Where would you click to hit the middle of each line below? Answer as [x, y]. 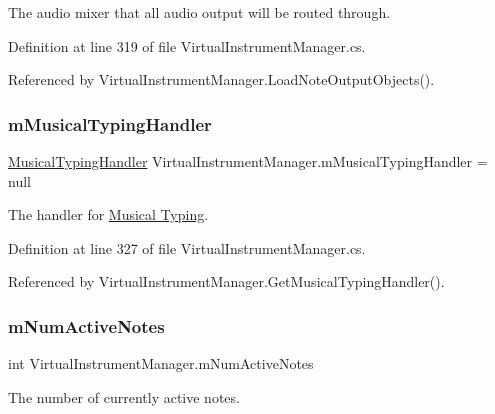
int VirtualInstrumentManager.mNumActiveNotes [161, 363]
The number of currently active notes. [124, 396]
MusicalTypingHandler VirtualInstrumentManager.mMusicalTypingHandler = [248, 161]
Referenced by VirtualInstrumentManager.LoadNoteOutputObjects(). [221, 79]
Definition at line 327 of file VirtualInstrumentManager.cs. [187, 247]
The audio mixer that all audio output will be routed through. [199, 12]
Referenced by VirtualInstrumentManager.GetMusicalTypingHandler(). [226, 281]
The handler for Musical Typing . [108, 214]
